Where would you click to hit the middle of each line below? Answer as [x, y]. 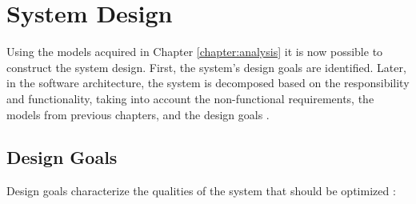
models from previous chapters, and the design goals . [138, 114]
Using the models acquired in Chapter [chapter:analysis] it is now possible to [195, 52]
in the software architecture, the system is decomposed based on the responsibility [208, 83]
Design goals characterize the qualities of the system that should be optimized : [201, 191]
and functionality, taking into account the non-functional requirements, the [190, 98]
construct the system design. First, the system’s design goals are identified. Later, [206, 67]
